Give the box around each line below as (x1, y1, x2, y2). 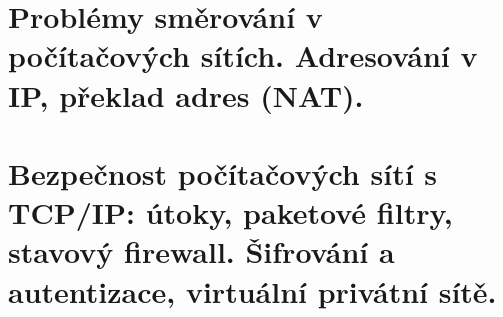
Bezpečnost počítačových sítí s (8, 152, 438, 193)
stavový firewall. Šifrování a (8, 231, 395, 272)
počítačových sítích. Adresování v (8, 35, 478, 76)
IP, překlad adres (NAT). (8, 74, 364, 115)
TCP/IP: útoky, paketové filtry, (8, 192, 453, 233)
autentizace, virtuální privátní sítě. (8, 270, 497, 311)
